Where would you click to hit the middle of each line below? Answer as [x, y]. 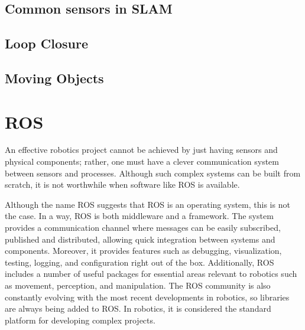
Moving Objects [54, 78]
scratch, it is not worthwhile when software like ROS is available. [122, 184]
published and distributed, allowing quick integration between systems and [140, 239]
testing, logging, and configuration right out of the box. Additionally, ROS [139, 262]
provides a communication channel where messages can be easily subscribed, [143, 228]
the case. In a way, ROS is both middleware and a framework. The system [139, 216]
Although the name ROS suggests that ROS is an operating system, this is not [147, 204]
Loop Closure [47, 43]
